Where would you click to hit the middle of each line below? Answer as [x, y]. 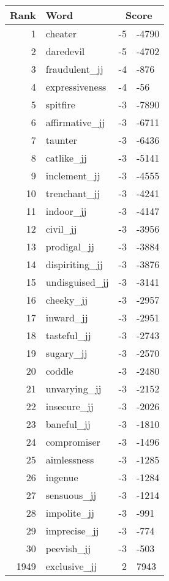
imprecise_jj [72, 530]
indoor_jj [66, 211]
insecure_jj [69, 406]
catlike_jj [66, 158]
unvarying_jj [73, 388]
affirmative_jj [75, 122]
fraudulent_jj [74, 69]
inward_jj [67, 317]
